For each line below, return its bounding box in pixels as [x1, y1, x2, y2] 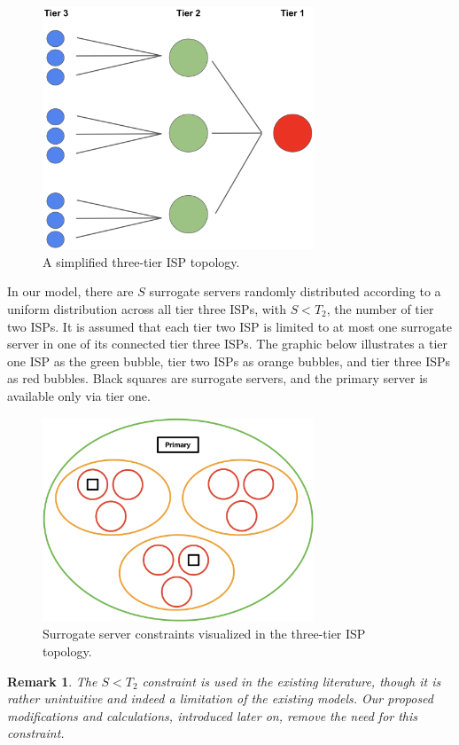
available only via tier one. [7, 387, 151, 404]
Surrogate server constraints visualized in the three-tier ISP [43, 624, 366, 643]
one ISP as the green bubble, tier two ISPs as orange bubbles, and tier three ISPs [7, 351, 451, 370]
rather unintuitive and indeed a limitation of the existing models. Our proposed [7, 689, 433, 708]
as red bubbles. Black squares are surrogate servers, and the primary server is [7, 369, 428, 388]
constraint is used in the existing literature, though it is [142, 671, 441, 690]
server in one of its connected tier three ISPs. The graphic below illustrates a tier [7, 334, 448, 353]
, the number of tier [326, 300, 434, 318]
